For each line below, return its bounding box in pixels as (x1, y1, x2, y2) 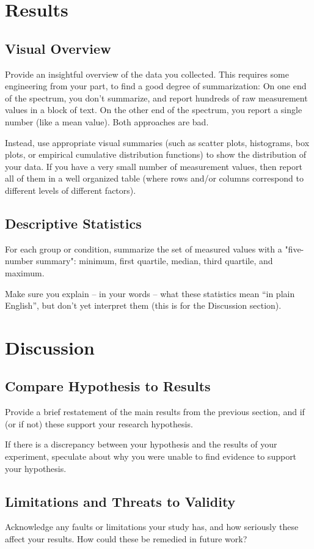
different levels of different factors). (5, 183, 136, 196)
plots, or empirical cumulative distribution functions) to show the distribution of (5, 148, 306, 161)
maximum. (5, 266, 45, 279)
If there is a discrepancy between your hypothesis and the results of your (5, 438, 277, 451)
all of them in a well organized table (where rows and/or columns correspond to (5, 172, 304, 185)
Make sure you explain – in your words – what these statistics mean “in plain (5, 287, 295, 300)
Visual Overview (5, 39, 111, 57)
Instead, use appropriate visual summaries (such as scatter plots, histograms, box (5, 136, 310, 149)
